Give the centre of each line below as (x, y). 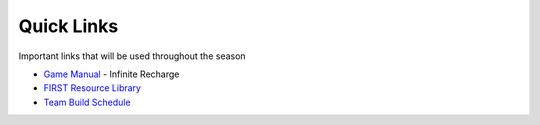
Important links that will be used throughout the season (132, 56)
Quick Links (68, 26)
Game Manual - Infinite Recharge (111, 74)
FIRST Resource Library (92, 88)
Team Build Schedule (87, 102)
